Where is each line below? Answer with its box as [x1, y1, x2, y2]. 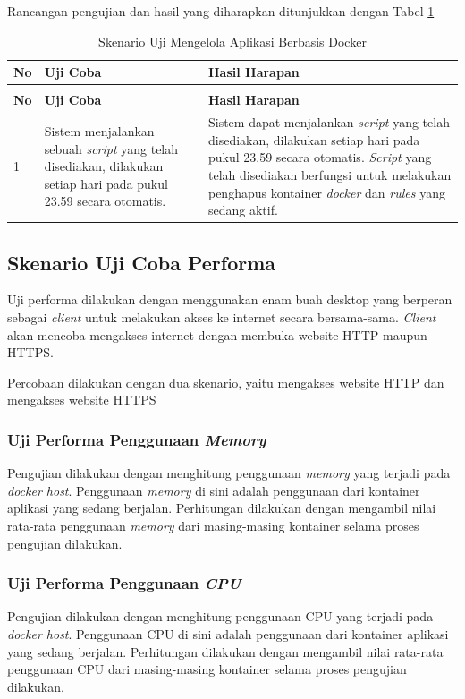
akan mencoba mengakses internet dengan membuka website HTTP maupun [7, 325, 427, 344]
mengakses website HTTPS [7, 390, 156, 409]
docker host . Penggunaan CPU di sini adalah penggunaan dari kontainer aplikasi [7, 624, 449, 643]
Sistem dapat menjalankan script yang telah [207, 113, 450, 132]
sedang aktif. [207, 200, 278, 219]
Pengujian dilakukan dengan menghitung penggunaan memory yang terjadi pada [7, 464, 451, 482]
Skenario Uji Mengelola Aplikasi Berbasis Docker [98, 31, 367, 50]
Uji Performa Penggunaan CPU [7, 572, 241, 594]
